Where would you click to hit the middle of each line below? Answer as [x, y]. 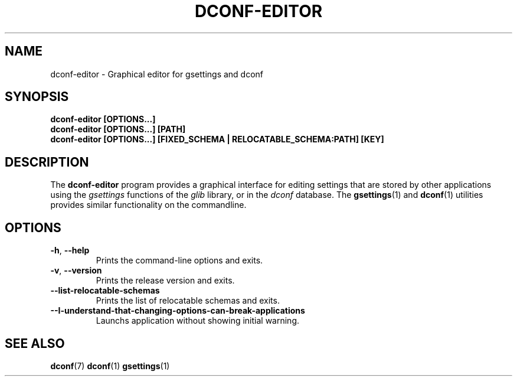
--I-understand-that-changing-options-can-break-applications [178, 311]
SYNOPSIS [37, 97]
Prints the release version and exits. [165, 281]
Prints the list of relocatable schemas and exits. [188, 301]
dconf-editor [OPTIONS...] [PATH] [118, 129]
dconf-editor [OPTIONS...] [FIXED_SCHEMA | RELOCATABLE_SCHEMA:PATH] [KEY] [217, 139]
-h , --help [70, 250]
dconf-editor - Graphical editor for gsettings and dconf [157, 74]
